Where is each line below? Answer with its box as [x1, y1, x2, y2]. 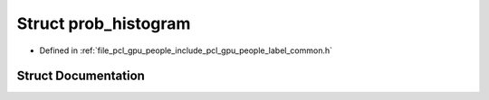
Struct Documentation [16, 68, 145, 84]
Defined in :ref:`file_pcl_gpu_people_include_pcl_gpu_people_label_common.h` [39, 45, 332, 56]
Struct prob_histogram [16, 14, 191, 33]
